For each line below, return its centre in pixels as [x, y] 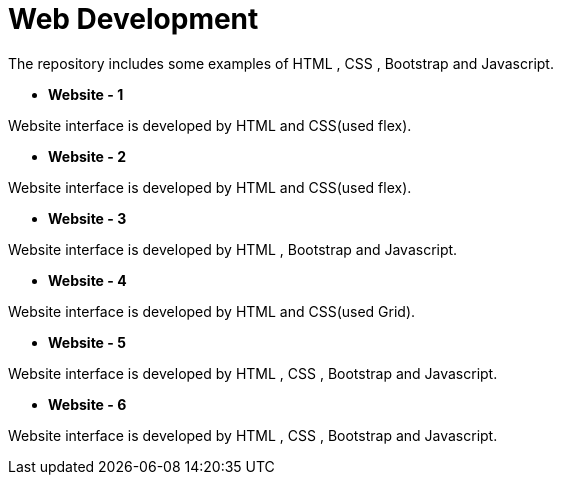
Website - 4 [87, 280]
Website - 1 [86, 94]
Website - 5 [87, 342]
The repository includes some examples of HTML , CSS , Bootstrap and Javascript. [281, 63]
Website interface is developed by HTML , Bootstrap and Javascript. [233, 249]
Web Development [133, 19]
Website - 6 [87, 404]
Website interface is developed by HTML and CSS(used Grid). [212, 311]
